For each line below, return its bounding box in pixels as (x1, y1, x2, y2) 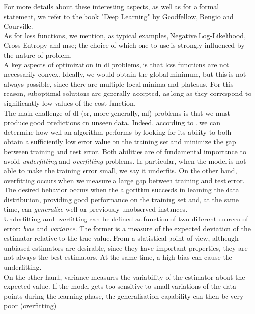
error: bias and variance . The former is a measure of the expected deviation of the (4, 223, 251, 233)
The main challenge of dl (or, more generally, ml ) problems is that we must (4, 107, 230, 118)
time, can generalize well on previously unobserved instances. (4, 204, 188, 214)
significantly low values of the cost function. (4, 97, 136, 108)
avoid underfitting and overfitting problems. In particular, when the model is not (4, 156, 246, 166)
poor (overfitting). (4, 300, 58, 311)
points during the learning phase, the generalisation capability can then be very (4, 290, 244, 301)
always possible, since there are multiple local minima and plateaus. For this (4, 78, 234, 89)
